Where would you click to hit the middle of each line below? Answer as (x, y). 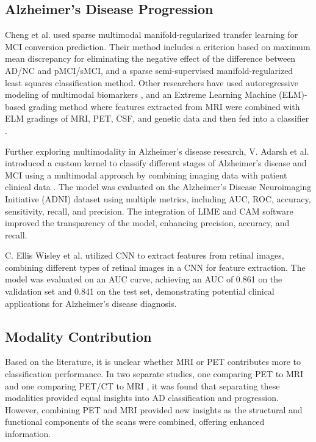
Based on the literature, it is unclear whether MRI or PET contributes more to (153, 362)
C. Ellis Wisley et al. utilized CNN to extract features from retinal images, (145, 255)
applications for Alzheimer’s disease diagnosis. (91, 303)
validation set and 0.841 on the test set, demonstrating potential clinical (140, 291)
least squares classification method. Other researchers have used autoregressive (152, 82)
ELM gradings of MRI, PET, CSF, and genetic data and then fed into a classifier (157, 118)
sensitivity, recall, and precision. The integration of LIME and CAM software (149, 211)
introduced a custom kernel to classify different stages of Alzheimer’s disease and (156, 163)
